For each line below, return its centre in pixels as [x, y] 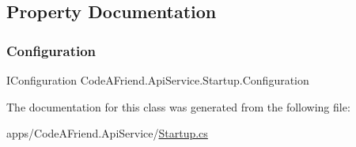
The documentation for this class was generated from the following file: [178, 106]
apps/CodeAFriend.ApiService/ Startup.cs [107, 133]
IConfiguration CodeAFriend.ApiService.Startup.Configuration [158, 80]
